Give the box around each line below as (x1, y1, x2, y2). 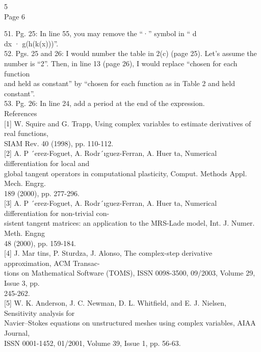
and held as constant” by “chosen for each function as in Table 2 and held (4, 78, 236, 89)
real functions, (4, 128, 48, 139)
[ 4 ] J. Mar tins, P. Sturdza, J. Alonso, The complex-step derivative (4, 248, 213, 258)
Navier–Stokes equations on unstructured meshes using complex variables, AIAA (4, 317, 256, 328)
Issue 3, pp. (4, 278, 40, 288)
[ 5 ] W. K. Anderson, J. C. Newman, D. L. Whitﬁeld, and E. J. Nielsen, (4, 297, 227, 308)
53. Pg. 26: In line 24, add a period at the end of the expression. (4, 98, 205, 109)
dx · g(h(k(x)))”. (4, 38, 59, 48)
